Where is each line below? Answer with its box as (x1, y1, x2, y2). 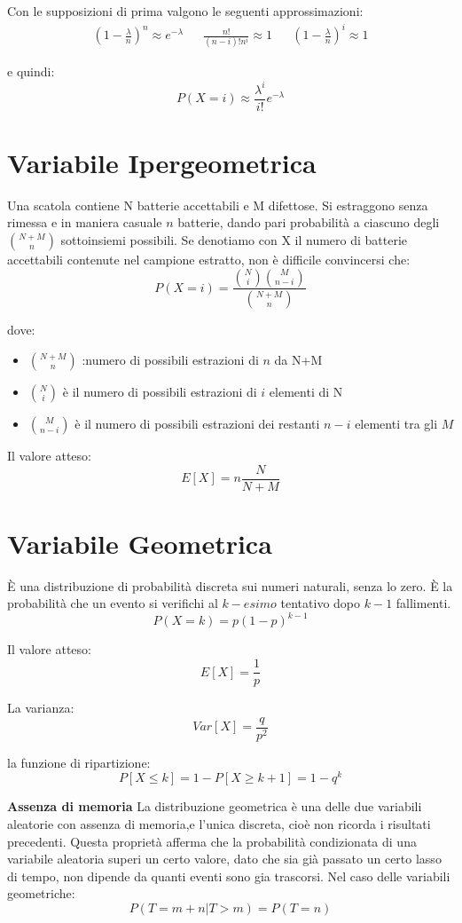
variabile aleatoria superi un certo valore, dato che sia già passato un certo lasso (7, 849, 442, 868)
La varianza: (7, 698, 74, 717)
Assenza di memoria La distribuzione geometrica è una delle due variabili (7, 797, 422, 816)
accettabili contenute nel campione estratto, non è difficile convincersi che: (7, 249, 411, 268)
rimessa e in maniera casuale (7, 213, 162, 232)
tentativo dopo (280, 594, 361, 612)
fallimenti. (395, 594, 451, 612)
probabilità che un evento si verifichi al (7, 594, 218, 612)
